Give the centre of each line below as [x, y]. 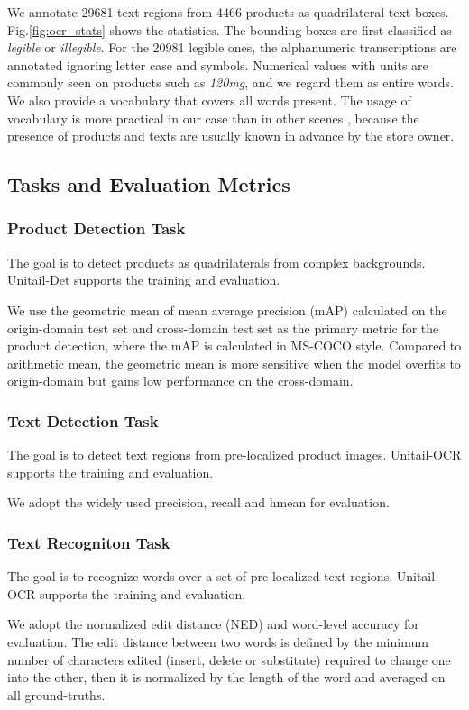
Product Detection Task [97, 228]
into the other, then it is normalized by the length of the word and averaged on [226, 677]
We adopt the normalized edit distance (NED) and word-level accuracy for [213, 624]
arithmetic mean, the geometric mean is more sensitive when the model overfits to [234, 363]
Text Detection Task [83, 420]
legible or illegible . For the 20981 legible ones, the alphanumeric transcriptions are [232, 47]
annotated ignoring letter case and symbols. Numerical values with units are [218, 64]
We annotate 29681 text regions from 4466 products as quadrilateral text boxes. [228, 12]
